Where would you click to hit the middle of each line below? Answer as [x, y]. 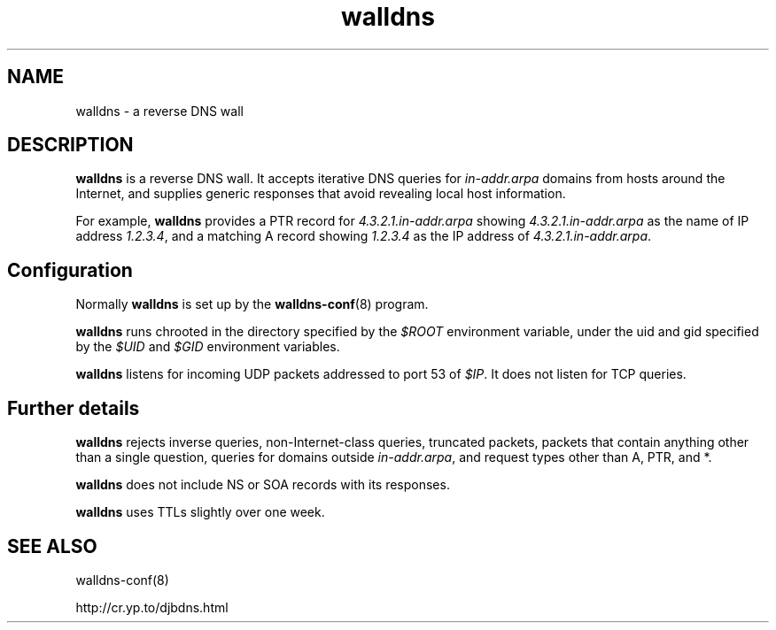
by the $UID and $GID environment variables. [208, 347]
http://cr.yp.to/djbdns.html [152, 607]
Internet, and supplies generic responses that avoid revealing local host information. [321, 194]
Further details [74, 408]
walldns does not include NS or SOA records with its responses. [263, 485]
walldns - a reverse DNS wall [159, 111]
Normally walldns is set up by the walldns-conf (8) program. [252, 304]
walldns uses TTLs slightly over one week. [200, 512]
